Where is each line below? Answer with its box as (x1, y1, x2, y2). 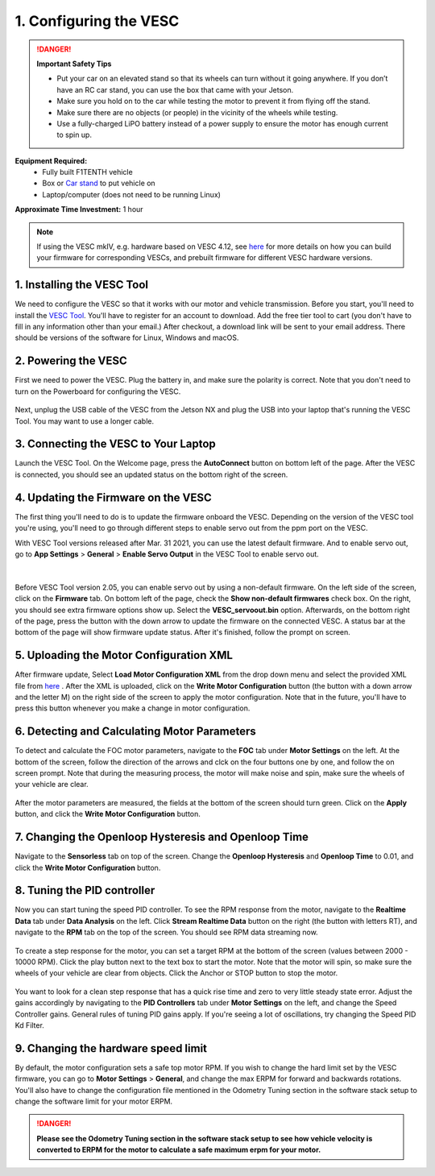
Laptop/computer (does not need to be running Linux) (42, 189, 222, 199)
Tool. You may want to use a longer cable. (14, 416, 155, 426)
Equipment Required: (14, 155, 88, 165)
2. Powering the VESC (14, 354, 128, 368)
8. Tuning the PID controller (14, 884, 155, 897)
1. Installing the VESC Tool (14, 278, 149, 292)
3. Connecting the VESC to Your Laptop (14, 437, 217, 451)
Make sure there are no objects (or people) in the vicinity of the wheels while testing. (56, 107, 338, 117)
